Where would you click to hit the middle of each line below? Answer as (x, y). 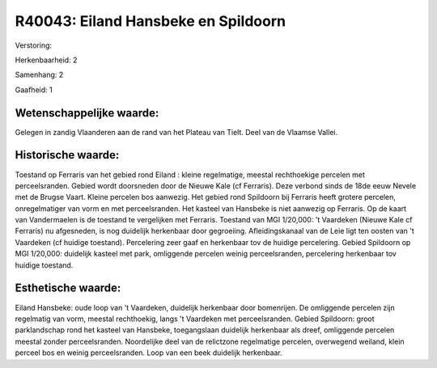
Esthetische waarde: (68, 288)
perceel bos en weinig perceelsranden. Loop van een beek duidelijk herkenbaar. (148, 353)
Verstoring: (34, 45)
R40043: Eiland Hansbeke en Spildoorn (151, 21)
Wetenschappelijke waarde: (87, 113)
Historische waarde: (67, 155)
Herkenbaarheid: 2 (46, 60)
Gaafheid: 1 (34, 90)
